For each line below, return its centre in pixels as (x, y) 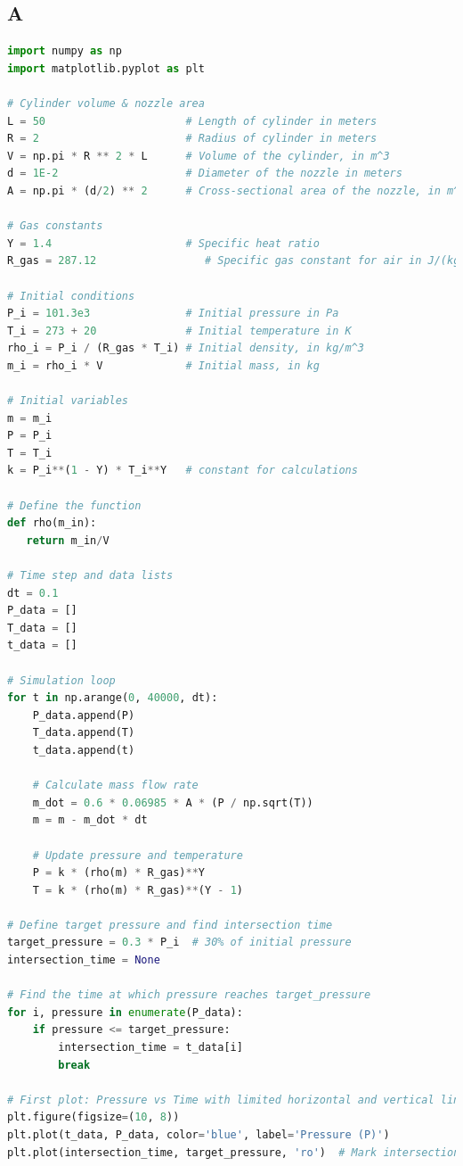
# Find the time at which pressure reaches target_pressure (189, 995)
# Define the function (74, 505)
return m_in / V (68, 540)
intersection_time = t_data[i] (150, 1048)
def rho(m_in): (52, 523)
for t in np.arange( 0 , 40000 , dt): (113, 698)
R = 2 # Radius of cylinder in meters (192, 139)
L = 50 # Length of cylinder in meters (192, 121)
